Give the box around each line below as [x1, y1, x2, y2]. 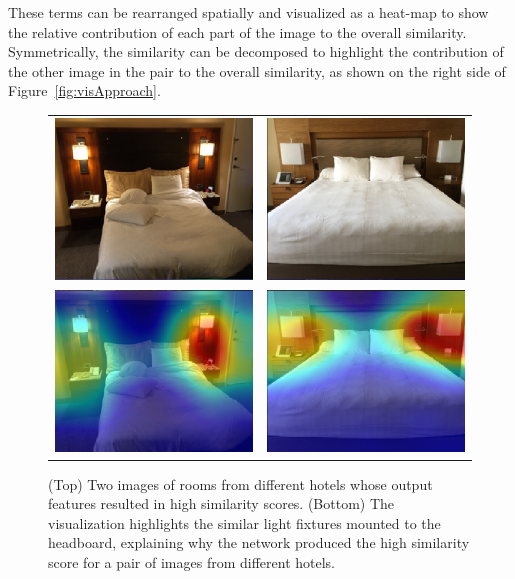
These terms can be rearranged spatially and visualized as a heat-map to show [8, 2, 489, 22]
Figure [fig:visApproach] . [8, 80, 161, 101]
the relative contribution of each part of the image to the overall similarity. [8, 21, 467, 42]
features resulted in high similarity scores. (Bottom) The [48, 493, 395, 514]
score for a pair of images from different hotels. [48, 552, 336, 573]
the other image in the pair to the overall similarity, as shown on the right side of [8, 60, 506, 81]
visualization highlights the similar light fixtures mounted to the [48, 512, 441, 533]
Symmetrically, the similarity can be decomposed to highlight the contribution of [8, 41, 504, 62]
